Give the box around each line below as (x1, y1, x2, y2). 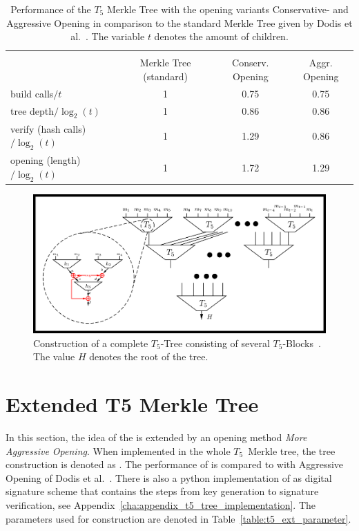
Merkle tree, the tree (248, 443, 336, 458)
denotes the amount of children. (154, 29, 289, 44)
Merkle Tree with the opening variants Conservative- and (106, 2, 349, 16)
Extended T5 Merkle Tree (6, 390, 259, 418)
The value (33, 349, 75, 364)
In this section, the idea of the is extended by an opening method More (6, 430, 307, 445)
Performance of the (10, 2, 91, 16)
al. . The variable (70, 29, 145, 44)
